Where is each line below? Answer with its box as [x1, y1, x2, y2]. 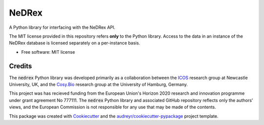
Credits [9, 62, 32, 70]
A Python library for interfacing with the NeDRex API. [9, 24, 116, 30]
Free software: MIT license [21, 49, 75, 55]
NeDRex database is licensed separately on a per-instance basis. [9, 40, 140, 46]
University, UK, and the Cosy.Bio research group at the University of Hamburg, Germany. [9, 82, 188, 87]
